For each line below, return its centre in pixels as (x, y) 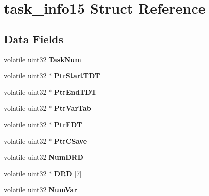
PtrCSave (71, 140)
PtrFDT (68, 124)
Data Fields (34, 39)
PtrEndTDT (75, 91)
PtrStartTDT (77, 75)
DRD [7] (68, 173)
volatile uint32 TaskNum (43, 59)
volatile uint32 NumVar (41, 189)
